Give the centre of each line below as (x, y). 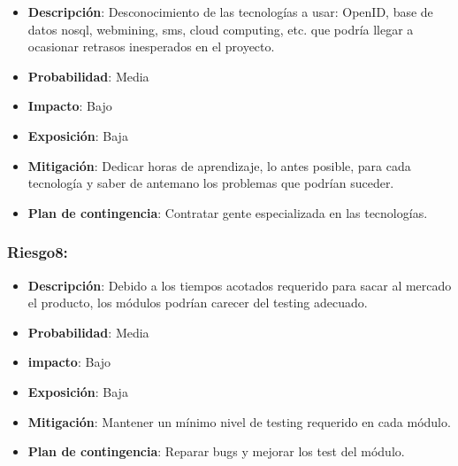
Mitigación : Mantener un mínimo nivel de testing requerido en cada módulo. (239, 421)
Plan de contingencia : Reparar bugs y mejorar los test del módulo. (216, 451)
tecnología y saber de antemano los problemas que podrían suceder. (211, 183)
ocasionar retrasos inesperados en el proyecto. (151, 47)
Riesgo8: (38, 252)
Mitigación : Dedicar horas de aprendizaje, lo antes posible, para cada (219, 165)
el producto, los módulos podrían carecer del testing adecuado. (198, 303)
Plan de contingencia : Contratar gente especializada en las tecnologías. (228, 212)
